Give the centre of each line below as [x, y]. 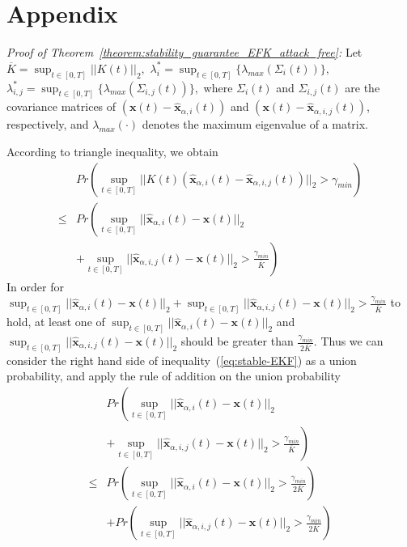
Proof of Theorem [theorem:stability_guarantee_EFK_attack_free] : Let [184, 52]
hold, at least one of [56, 322]
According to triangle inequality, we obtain [112, 152]
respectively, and [48, 124]
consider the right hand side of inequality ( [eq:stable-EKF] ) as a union [182, 360]
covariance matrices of [61, 106]
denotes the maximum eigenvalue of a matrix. [255, 124]
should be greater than [237, 341]
